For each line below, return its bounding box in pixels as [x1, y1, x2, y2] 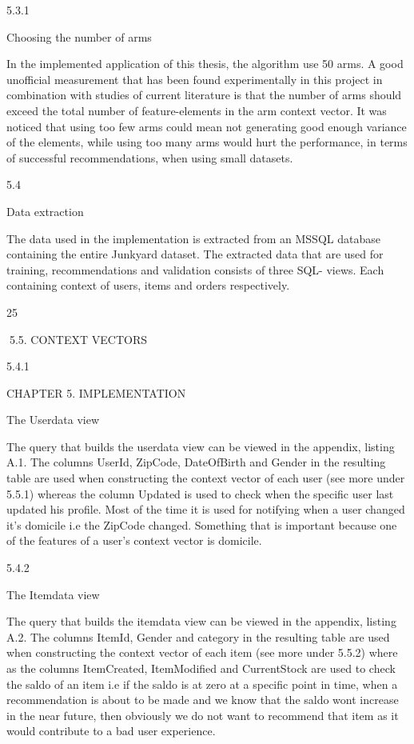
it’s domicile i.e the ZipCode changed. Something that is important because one [6, 516, 397, 533]
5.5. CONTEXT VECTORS [9, 330, 148, 347]
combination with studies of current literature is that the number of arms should [6, 86, 402, 103]
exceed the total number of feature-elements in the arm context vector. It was [6, 102, 387, 118]
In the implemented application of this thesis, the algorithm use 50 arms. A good [6, 55, 404, 72]
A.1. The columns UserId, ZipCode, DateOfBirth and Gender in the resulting [6, 454, 386, 470]
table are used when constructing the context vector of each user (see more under [6, 470, 405, 486]
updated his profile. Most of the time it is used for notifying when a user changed [6, 501, 405, 518]
